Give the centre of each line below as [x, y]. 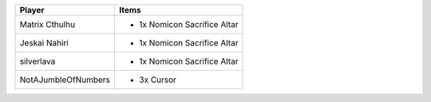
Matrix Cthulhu [47, 24]
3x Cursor [158, 80]
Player [32, 10]
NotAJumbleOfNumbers [65, 80]
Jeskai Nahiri [44, 43]
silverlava [38, 61]
